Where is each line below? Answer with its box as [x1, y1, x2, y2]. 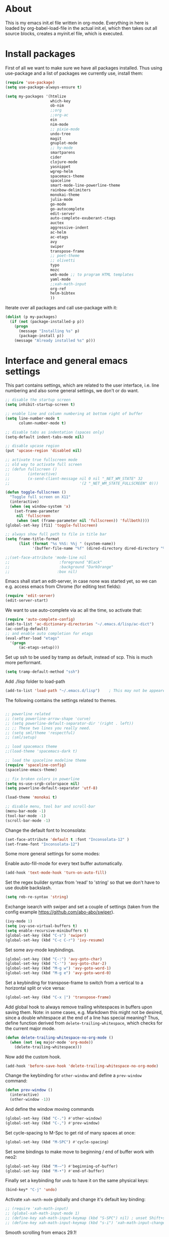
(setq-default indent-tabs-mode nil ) [5, 435, 84, 440]
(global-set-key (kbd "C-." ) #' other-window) [5, 1116, 102, 1121]
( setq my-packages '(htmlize [5, 94, 66, 99]
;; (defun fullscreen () [5, 466, 57, 472]
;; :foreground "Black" [5, 560, 102, 565]
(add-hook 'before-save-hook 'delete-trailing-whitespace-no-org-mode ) [5, 1063, 158, 1068]
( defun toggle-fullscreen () [5, 490, 66, 495]
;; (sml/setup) [5, 735, 37, 740]
